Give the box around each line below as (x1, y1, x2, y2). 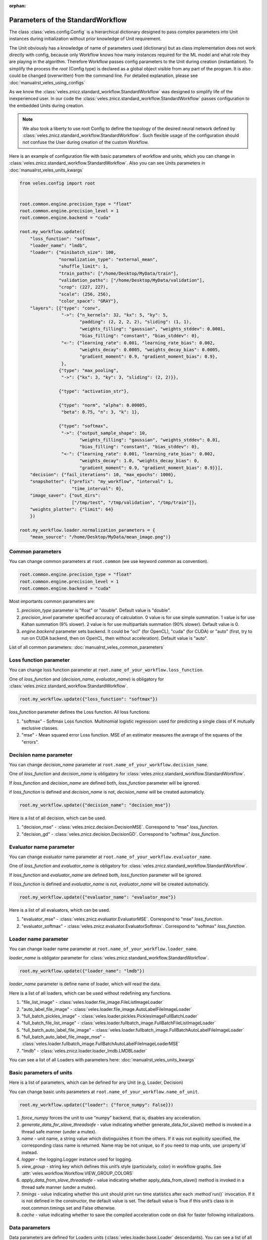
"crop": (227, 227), (58, 284, 109, 290)
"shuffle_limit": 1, (58, 263, 109, 269)
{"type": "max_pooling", (58, 368, 119, 373)
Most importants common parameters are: (9, 598, 95, 604)
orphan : (9, 3, 26, 8)
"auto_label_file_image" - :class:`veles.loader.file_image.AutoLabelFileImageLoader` (21, 1006, 192, 1012)
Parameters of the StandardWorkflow (9, 15, 127, 24)
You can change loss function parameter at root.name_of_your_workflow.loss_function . (9, 667, 204, 673)
